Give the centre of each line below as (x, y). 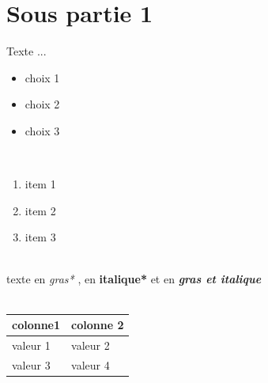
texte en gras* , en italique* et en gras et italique (134, 279)
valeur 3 (31, 364)
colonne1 (36, 325)
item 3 (40, 237)
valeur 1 (31, 345)
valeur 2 (91, 345)
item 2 (40, 210)
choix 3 (42, 130)
